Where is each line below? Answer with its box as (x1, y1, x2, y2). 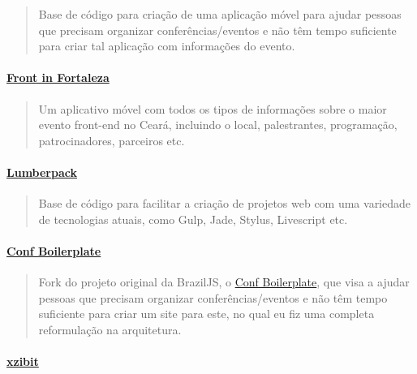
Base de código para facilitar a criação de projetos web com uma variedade (38, 195, 411, 212)
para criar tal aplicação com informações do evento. (38, 37, 295, 54)
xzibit (6, 353, 39, 370)
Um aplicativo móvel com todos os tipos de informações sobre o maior (38, 100, 387, 117)
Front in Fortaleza (6, 69, 110, 86)
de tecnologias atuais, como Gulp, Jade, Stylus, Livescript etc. (38, 210, 348, 227)
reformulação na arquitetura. (38, 320, 182, 337)
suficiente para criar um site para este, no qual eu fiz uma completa (38, 305, 375, 322)
